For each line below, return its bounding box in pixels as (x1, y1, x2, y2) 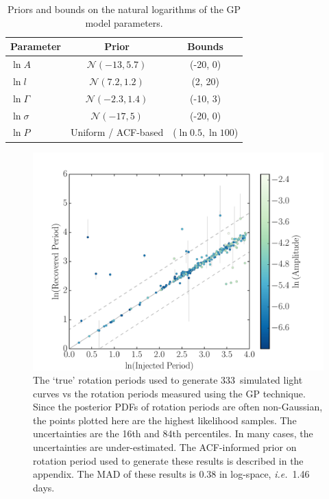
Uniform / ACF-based (70, 125, 164, 139)
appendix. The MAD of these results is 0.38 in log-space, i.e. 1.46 (33, 467, 310, 481)
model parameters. (85, 15, 163, 30)
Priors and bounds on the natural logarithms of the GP (8, 2, 241, 16)
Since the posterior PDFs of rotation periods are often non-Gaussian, (33, 399, 323, 414)
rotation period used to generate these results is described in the (33, 453, 304, 467)
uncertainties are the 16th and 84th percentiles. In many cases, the (33, 426, 313, 441)
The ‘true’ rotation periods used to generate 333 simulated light (33, 373, 303, 387)
